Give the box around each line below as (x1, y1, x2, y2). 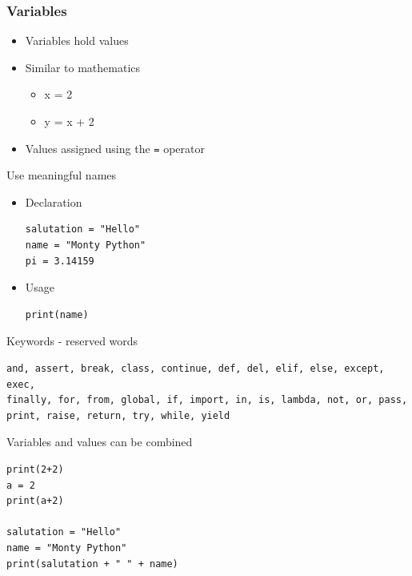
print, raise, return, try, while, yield (6, 409, 230, 421)
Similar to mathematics (25, 58, 141, 75)
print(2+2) (6, 463, 64, 475)
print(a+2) (6, 495, 64, 507)
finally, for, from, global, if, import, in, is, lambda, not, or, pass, (6, 394, 408, 406)
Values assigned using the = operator (25, 139, 205, 156)
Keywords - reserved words (6, 332, 138, 349)
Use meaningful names (6, 167, 117, 183)
